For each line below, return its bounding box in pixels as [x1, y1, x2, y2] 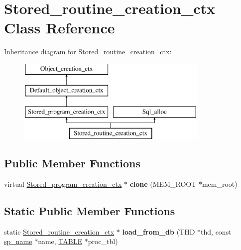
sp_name [4, 236, 32, 247]
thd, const [201, 226, 232, 237]
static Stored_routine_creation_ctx [4, 226, 115, 237]
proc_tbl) [88, 236, 118, 247]
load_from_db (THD [122, 226, 195, 237]
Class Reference [4, 17, 115, 38]
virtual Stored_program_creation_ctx [4, 178, 122, 189]
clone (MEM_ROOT [129, 178, 197, 189]
